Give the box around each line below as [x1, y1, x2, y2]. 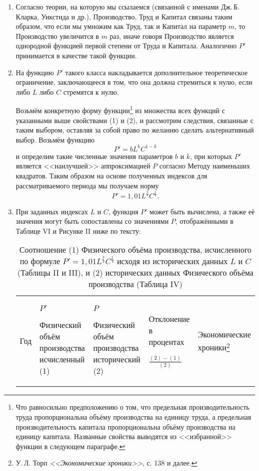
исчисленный [39, 353, 85, 365]
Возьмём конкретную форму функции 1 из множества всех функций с [15, 104, 225, 115]
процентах [148, 336, 184, 348]
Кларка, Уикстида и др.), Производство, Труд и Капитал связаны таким [15, 11, 233, 21]
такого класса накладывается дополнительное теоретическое [65, 67, 248, 77]
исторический [93, 353, 140, 365]
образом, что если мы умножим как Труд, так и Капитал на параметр [15, 21, 226, 31]
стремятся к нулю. [63, 86, 119, 97]
